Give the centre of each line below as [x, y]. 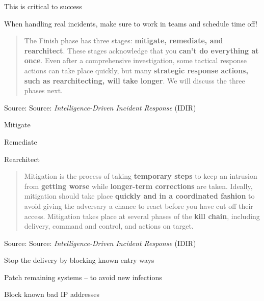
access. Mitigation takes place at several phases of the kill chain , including [142, 216]
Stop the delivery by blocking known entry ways [79, 260]
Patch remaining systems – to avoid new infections [83, 277]
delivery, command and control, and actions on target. [109, 226]
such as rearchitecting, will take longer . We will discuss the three [135, 80]
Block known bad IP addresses [52, 294]
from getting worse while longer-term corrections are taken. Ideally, [138, 186]
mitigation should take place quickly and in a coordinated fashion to [139, 196]
